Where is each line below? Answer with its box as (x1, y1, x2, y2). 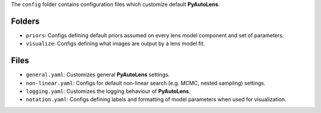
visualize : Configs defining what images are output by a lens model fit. (26, 40, 205, 47)
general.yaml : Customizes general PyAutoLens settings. (26, 71, 170, 78)
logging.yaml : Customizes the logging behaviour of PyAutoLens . (26, 88, 191, 95)
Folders (11, 16, 40, 26)
